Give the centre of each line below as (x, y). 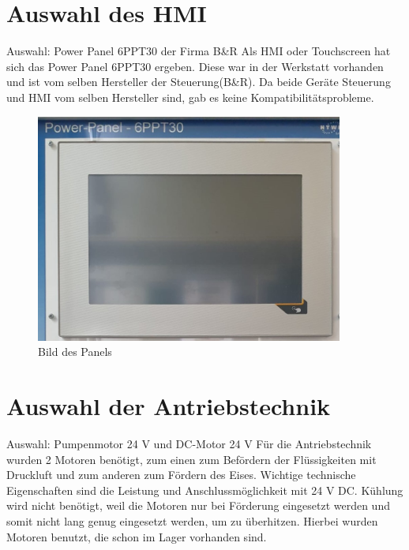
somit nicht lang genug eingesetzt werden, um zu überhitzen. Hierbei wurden (192, 520)
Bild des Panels (75, 352)
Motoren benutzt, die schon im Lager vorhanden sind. (137, 536)
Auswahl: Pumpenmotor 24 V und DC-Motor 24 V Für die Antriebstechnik (189, 443)
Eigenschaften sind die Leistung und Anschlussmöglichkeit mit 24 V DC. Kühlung (205, 490)
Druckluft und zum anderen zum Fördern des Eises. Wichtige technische (181, 475)
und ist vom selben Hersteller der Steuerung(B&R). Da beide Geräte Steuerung (199, 82)
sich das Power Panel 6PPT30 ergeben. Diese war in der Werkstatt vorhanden (195, 66)
